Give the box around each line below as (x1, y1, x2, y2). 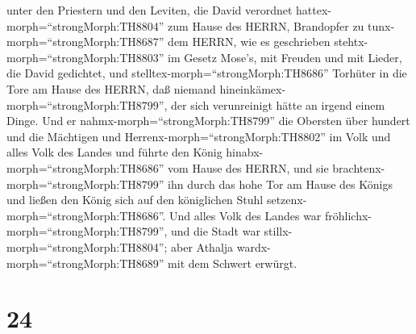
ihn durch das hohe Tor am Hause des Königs (168, 175, 393, 192)
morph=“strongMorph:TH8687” (6, 33, 164, 50)
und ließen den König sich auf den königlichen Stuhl (6, 191, 264, 208)
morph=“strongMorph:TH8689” (6, 254, 164, 271)
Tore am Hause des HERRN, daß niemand (6, 80, 216, 97)
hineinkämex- (219, 80, 286, 97)
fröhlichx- (325, 207, 372, 223)
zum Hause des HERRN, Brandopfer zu (168, 17, 364, 34)
